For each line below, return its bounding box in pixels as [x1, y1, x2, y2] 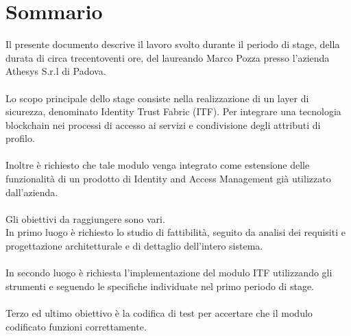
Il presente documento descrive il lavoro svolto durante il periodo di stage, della [5, 37, 340, 51]
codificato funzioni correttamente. [5, 319, 147, 333]
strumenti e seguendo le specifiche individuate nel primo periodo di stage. [5, 278, 314, 293]
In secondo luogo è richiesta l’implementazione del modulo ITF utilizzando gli [5, 265, 332, 280]
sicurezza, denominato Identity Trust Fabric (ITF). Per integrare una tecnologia [5, 104, 341, 119]
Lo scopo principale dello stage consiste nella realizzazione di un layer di [5, 91, 309, 105]
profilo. [5, 131, 35, 145]
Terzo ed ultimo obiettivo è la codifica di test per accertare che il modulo [5, 306, 313, 320]
